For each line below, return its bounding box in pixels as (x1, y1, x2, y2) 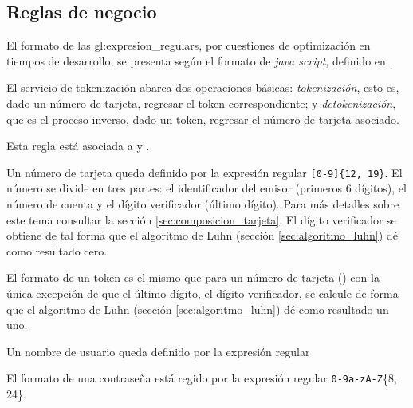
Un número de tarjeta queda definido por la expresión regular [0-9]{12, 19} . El (6, 164, 403, 180)
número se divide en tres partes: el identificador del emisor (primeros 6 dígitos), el (6, 180, 407, 196)
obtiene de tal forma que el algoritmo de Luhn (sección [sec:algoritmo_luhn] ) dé (6, 227, 398, 244)
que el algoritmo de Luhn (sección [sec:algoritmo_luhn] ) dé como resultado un (6, 300, 389, 317)
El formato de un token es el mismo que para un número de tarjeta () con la (6, 269, 380, 286)
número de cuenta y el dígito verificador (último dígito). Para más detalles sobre (6, 196, 399, 212)
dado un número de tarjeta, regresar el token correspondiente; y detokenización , (6, 94, 396, 111)
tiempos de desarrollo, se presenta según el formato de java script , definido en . (6, 52, 393, 69)
